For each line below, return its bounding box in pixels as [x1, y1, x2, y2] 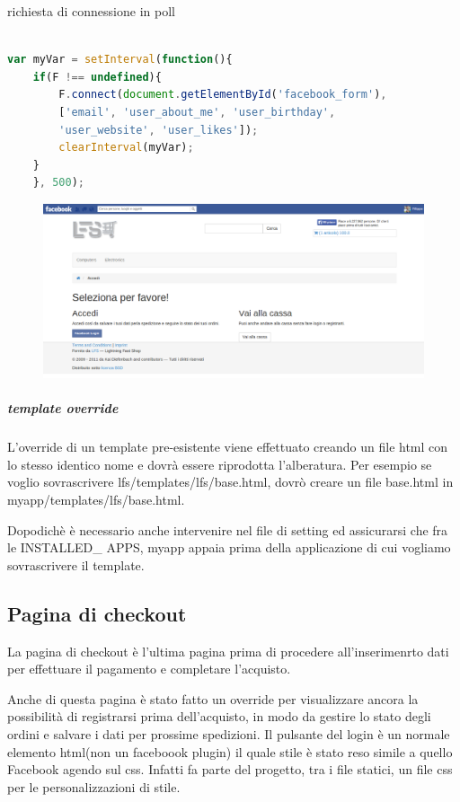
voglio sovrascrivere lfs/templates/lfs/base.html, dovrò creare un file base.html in [7, 472, 454, 491]
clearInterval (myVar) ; [58, 141, 194, 154]
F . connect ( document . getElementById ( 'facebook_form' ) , [58, 88, 387, 101]
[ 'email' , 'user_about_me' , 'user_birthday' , [58, 105, 336, 119]
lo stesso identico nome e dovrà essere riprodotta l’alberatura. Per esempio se [7, 454, 432, 473]
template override [7, 399, 119, 418]
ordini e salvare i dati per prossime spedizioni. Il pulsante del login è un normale [7, 725, 450, 744]
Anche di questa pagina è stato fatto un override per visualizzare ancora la [7, 689, 419, 708]
